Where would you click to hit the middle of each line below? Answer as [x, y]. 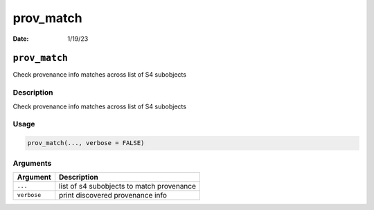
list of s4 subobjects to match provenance [128, 186]
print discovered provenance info [113, 195]
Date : [21, 39]
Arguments [32, 163]
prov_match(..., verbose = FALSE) [86, 143]
